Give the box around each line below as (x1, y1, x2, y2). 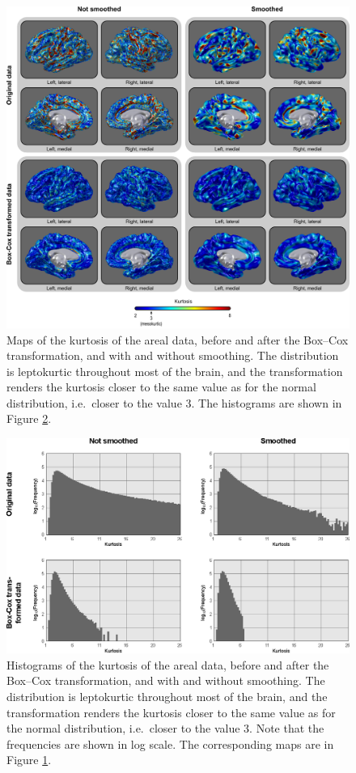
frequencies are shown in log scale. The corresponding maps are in (6, 735, 334, 752)
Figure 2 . (6, 410, 52, 427)
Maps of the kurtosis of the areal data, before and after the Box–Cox (6, 331, 349, 348)
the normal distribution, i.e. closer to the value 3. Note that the (6, 720, 324, 737)
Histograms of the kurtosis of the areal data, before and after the (6, 656, 329, 673)
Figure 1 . (6, 751, 52, 768)
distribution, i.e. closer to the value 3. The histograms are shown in (6, 394, 342, 411)
